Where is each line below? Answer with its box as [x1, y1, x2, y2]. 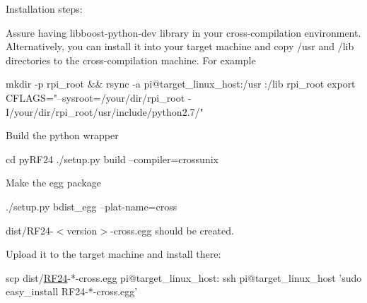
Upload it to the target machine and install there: [6, 246, 221, 261]
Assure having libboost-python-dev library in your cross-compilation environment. [6, 25, 361, 40]
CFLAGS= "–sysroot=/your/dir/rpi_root [6, 90, 185, 105]
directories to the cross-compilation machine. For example [6, 52, 256, 67]
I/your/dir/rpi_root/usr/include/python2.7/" [6, 104, 204, 119]
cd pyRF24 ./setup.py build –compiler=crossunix [6, 151, 219, 166]
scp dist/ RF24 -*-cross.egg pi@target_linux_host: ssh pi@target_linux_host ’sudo [6, 270, 362, 285]
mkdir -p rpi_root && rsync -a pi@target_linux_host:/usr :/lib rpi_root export [6, 76, 356, 91]
